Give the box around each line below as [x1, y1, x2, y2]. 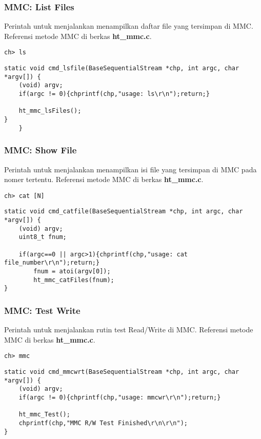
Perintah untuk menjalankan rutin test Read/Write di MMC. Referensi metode [4, 324, 253, 335]
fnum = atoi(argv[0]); [33, 267, 111, 275]
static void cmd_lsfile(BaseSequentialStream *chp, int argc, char [4, 65, 239, 72]
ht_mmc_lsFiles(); [18, 107, 82, 115]
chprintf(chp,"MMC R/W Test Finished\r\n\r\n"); [18, 419, 188, 427]
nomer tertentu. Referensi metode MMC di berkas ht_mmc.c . [4, 174, 204, 185]
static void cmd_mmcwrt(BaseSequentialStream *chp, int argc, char [4, 368, 239, 375]
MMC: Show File [4, 144, 77, 156]
